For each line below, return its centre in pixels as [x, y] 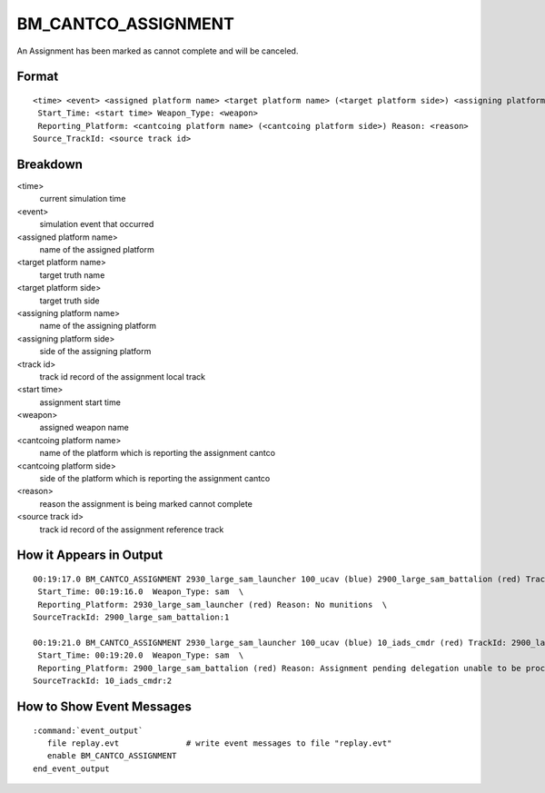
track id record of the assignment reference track [132, 529]
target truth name [72, 275]
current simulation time [83, 199]
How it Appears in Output [90, 555]
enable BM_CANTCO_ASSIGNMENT [112, 756]
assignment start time [80, 402]
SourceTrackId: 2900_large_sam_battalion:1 [131, 617]
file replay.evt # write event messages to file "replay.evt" [219, 743]
